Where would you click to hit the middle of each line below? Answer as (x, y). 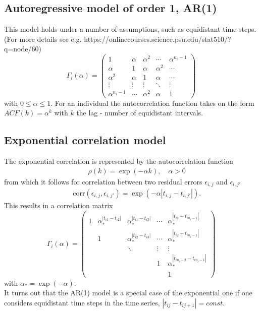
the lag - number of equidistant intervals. (140, 113)
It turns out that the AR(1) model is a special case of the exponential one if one (128, 293)
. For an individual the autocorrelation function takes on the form (152, 103)
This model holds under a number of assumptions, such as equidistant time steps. (130, 29)
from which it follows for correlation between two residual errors (103, 181)
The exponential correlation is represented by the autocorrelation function (119, 161)
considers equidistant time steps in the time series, (82, 302)
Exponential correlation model (85, 140)
